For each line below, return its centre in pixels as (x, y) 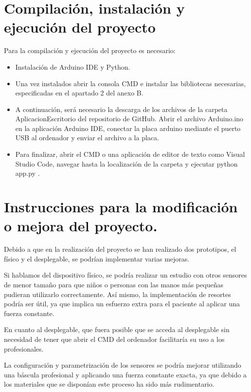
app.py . (27, 173)
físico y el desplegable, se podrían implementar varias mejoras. (97, 258)
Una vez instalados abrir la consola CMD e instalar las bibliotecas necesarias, (131, 83)
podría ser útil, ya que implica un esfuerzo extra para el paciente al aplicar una (122, 304)
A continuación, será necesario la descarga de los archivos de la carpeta (121, 109)
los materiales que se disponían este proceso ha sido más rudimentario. (109, 384)
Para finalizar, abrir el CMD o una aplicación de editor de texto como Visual (130, 154)
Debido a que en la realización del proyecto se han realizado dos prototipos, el (120, 249)
